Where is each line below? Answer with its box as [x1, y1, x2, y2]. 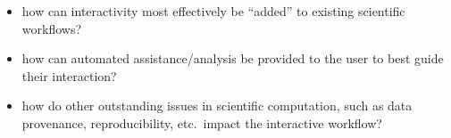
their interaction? [21, 66, 117, 85]
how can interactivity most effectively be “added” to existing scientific [21, 2, 405, 20]
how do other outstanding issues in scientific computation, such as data [21, 96, 413, 115]
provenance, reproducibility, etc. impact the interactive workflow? [21, 113, 382, 132]
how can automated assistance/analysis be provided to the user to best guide [21, 49, 444, 68]
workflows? [21, 19, 82, 37]
